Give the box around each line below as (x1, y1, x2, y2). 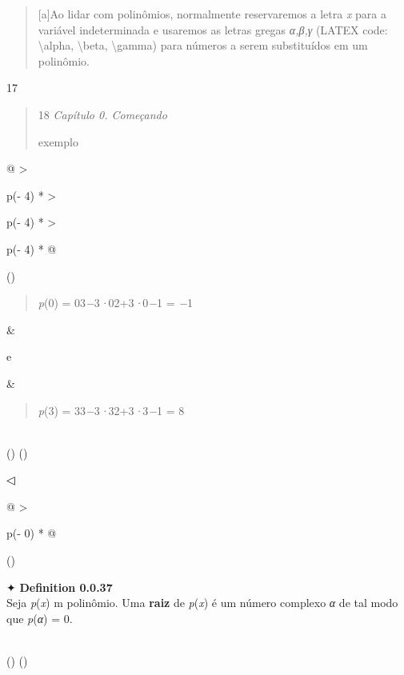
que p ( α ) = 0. (6, 609, 73, 626)
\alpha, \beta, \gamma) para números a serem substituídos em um (38, 37, 368, 54)
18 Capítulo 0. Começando (38, 106, 167, 122)
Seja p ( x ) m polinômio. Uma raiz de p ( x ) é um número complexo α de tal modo (6, 594, 398, 611)
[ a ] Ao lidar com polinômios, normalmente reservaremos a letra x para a (38, 6, 386, 22)
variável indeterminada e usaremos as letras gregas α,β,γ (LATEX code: (38, 21, 388, 38)
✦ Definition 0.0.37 (6, 578, 113, 595)
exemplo (38, 133, 78, 150)
